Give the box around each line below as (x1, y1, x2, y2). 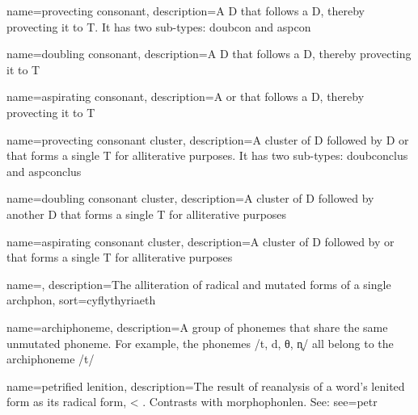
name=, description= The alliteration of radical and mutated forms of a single (6, 275, 391, 292)
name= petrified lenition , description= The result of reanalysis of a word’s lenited (6, 377, 405, 394)
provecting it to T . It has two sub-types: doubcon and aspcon (6, 18, 311, 35)
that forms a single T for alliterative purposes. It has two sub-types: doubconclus (6, 147, 408, 164)
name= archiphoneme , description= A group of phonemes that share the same (6, 318, 388, 335)
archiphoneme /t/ (6, 350, 95, 367)
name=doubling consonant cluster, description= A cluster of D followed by (6, 190, 374, 207)
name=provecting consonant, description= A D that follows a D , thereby (6, 2, 365, 19)
